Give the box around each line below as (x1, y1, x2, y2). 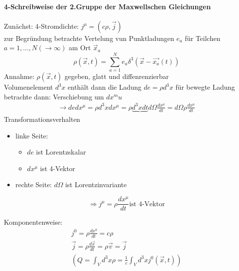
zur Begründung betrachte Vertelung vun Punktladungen (4, 33, 174, 43)
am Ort (69, 42, 91, 53)
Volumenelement (4, 82, 53, 92)
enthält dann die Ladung (68, 82, 142, 92)
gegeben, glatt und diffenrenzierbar (64, 71, 169, 81)
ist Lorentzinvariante (65, 179, 127, 190)
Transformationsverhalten (4, 114, 80, 124)
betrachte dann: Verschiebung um (4, 91, 104, 101)
